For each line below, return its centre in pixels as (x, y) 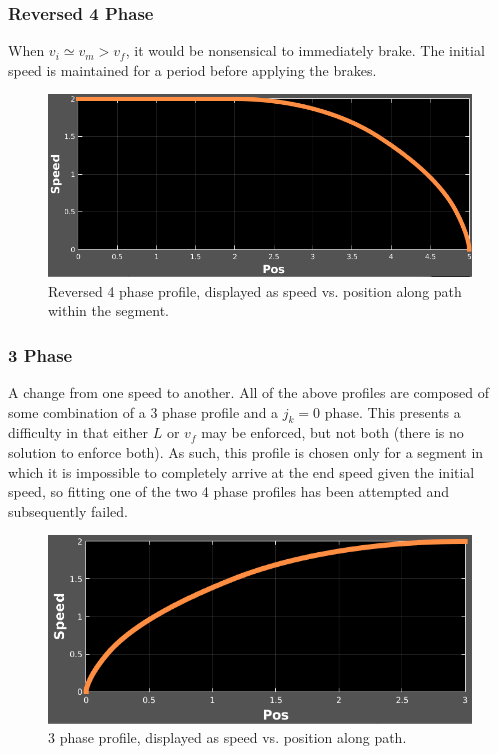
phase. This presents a (392, 411)
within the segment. (109, 310)
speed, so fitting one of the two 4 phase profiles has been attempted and (229, 491)
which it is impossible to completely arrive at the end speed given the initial (241, 471)
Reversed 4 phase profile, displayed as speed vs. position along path (255, 290)
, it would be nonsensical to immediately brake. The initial (305, 50)
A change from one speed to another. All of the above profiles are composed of (249, 391)
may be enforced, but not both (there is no (332, 432)
